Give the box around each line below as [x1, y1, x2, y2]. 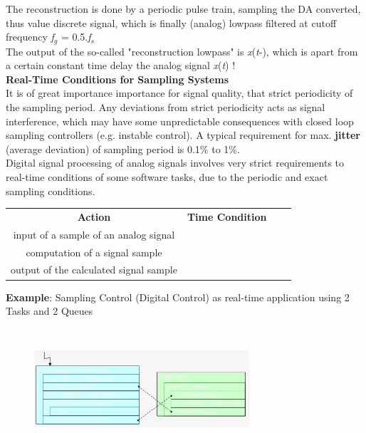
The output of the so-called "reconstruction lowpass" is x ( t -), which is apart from [6, 43, 358, 58]
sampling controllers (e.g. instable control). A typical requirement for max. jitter [6, 127, 361, 142]
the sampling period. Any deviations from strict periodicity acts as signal [6, 100, 325, 115]
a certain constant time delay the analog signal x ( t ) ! [6, 58, 236, 73]
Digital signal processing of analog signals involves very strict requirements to [6, 155, 345, 170]
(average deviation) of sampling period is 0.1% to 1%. [6, 141, 240, 156]
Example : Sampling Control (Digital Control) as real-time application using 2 [6, 289, 350, 304]
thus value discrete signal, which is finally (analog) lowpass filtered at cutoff [6, 15, 337, 30]
